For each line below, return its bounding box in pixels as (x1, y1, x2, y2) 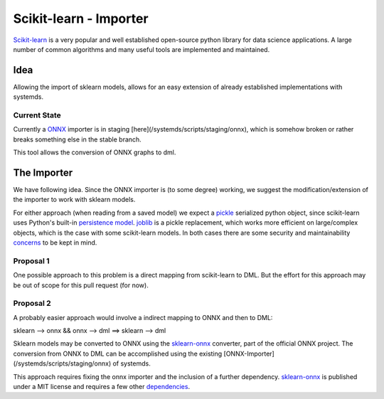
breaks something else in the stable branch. (13, 135, 142, 144)
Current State (13, 110, 61, 120)
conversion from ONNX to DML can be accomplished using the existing (13, 349, 223, 358)
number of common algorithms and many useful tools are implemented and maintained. (13, 45, 270, 53)
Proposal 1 (13, 256, 50, 266)
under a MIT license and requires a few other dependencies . (13, 383, 191, 391)
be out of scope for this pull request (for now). (13, 281, 149, 289)
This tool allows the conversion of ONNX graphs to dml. (13, 148, 176, 156)
